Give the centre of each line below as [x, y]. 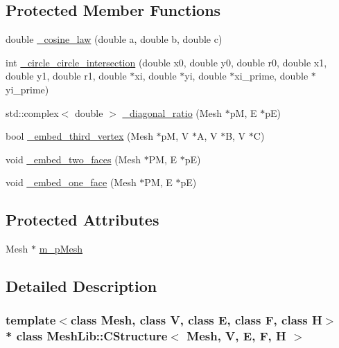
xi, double [156, 76]
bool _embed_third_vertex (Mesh [79, 136]
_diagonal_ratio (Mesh [172, 112]
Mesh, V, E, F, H [236, 336]
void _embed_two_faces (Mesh [73, 159]
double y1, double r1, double [66, 76]
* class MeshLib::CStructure [87, 336]
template [31, 320]
